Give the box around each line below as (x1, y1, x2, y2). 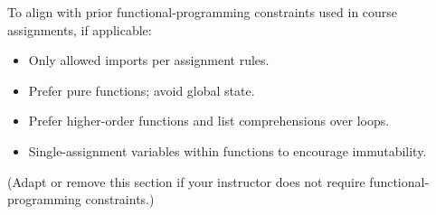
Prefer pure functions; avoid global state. (28, 80, 255, 99)
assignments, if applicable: (7, 20, 152, 39)
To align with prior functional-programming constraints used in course (7, 3, 398, 21)
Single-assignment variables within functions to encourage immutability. (28, 141, 427, 160)
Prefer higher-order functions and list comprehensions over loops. (28, 111, 390, 130)
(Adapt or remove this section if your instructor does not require (7, 172, 365, 191)
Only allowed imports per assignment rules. (28, 51, 270, 70)
